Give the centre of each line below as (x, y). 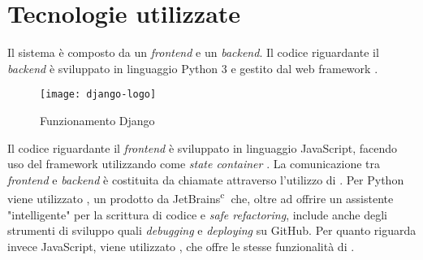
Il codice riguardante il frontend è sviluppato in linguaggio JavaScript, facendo (203, 147)
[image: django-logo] (98, 95)
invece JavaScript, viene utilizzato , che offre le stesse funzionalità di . (181, 246)
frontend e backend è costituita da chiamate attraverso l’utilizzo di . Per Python (206, 179)
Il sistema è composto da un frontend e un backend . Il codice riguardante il (193, 52)
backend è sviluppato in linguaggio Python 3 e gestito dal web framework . (193, 68)
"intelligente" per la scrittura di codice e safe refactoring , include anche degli (197, 214)
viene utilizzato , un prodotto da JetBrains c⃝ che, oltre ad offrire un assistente (201, 197)
